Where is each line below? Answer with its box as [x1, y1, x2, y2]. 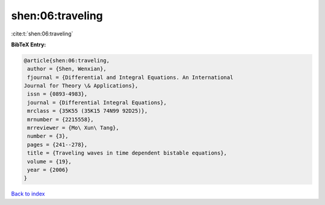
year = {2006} [27, 167, 69, 173]
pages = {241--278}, [27, 141, 88, 148]
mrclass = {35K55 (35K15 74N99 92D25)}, [27, 108, 148, 114]
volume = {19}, [27, 158, 72, 165]
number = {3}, [27, 133, 69, 139]
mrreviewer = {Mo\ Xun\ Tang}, [27, 124, 120, 132]
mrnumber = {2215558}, [27, 116, 94, 123]
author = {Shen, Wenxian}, [27, 66, 107, 72]
